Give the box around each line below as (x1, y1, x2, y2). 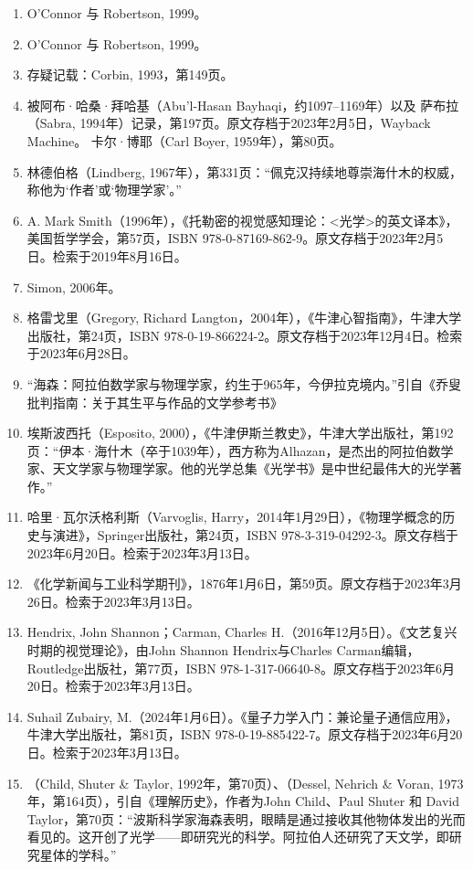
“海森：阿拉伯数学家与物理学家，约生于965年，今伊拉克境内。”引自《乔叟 (26, 374, 462, 393)
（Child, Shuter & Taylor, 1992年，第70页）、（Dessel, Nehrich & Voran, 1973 (26, 773, 464, 792)
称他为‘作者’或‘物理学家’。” (26, 180, 182, 199)
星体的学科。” (39, 844, 117, 864)
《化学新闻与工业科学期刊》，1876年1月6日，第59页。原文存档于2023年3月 (26, 574, 462, 593)
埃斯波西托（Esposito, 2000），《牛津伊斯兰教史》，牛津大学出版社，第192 (26, 423, 454, 442)
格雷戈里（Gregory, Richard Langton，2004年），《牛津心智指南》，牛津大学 (26, 308, 462, 327)
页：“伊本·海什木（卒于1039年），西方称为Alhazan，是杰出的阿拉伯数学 (26, 440, 454, 460)
